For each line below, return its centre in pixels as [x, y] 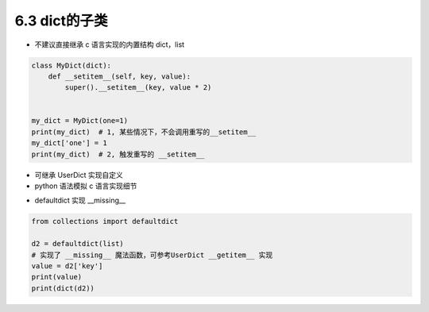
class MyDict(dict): [71, 65]
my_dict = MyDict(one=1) [80, 121]
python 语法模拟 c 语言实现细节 [86, 186]
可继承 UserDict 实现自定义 [79, 175]
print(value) [57, 277]
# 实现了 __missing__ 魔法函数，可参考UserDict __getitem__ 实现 [152, 255]
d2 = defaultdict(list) [78, 244]
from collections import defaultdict [105, 221]
